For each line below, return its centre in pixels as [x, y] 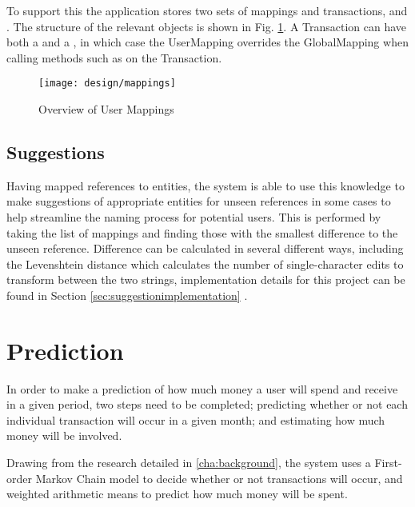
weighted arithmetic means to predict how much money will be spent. [177, 494]
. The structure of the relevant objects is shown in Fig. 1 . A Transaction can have [207, 26]
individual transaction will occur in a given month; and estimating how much [196, 419]
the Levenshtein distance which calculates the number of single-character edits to [205, 263]
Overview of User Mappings [106, 109]
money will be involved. [64, 435]
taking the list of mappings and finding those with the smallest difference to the [202, 232]
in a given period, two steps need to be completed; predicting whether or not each [207, 404]
